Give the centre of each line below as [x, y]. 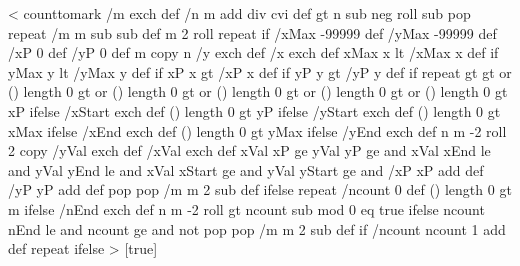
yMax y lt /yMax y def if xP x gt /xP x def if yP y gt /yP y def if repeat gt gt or [260, 71]
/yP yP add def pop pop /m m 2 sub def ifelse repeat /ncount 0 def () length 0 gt [260, 189]
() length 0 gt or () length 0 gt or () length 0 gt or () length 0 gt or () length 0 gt [258, 91]
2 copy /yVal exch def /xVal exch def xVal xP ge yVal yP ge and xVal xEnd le [249, 150]
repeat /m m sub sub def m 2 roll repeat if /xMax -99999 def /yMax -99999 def [252, 32]
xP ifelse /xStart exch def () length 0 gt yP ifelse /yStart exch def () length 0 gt [254, 110]
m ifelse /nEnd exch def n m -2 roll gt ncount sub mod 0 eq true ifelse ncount [246, 208]
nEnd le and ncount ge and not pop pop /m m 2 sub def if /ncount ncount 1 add [257, 228]
